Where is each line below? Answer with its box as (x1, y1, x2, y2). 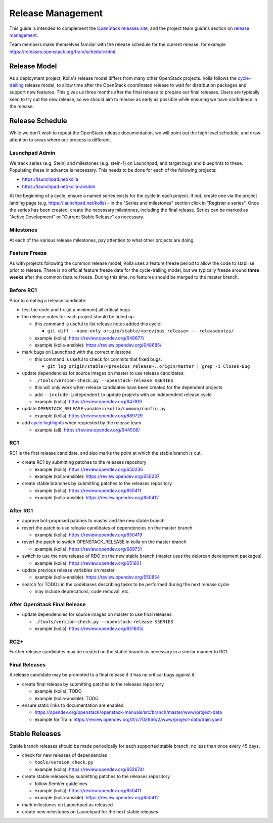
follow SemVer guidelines (34, 781, 88, 787)
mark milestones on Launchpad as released (22, 801, 113, 808)
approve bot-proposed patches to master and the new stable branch (22, 518, 165, 524)
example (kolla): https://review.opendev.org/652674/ (34, 766, 144, 772)
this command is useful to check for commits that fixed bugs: (34, 356, 162, 362)
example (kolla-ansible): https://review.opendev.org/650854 (34, 574, 160, 580)
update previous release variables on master (22, 567, 115, 573)
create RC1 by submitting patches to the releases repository (22, 459, 147, 465)
